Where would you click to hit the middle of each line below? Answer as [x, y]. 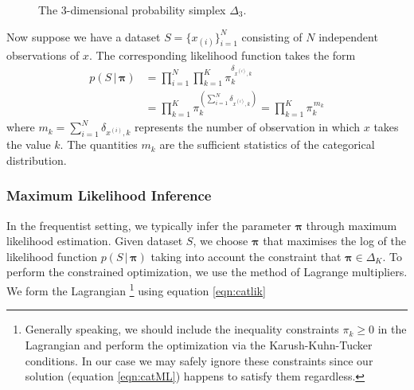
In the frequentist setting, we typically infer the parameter [149, 225]
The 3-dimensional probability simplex [132, 10]
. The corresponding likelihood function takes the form [222, 55]
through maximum [352, 225]
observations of [43, 55]
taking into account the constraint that [246, 256]
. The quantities [99, 144]
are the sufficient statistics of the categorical [267, 144]
